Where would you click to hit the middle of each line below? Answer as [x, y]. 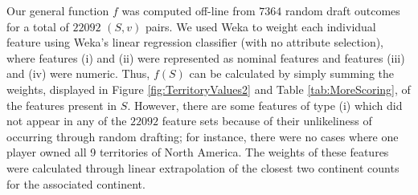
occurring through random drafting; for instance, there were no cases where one [203, 136]
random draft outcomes [342, 10]
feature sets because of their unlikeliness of [267, 121]
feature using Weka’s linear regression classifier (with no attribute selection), [195, 42]
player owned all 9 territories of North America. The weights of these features [198, 152]
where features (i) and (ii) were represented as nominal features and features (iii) [206, 57]
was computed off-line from [189, 10]
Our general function [58, 10]
